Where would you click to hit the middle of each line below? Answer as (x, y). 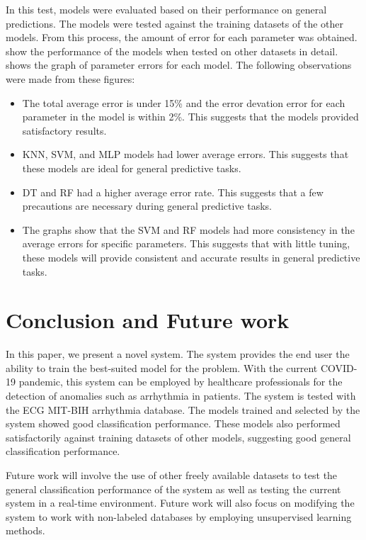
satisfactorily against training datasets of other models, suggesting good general (178, 437)
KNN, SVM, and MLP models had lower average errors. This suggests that (185, 154)
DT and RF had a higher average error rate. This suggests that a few (173, 192)
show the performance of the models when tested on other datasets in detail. (172, 51)
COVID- (339, 367)
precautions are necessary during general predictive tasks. (147, 206)
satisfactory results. (64, 130)
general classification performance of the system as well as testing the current (173, 489)
